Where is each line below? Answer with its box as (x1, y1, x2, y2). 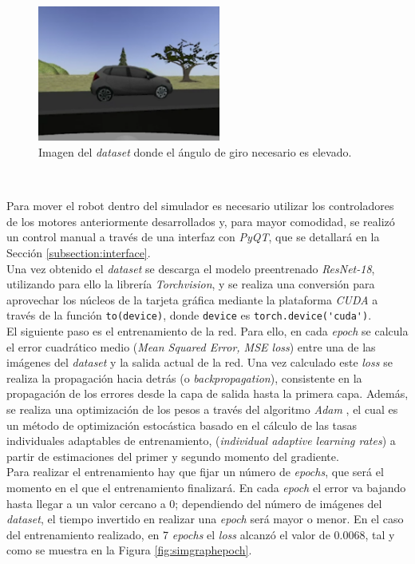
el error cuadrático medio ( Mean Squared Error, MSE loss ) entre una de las (6, 338, 376, 355)
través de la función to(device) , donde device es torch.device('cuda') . (6, 307, 372, 324)
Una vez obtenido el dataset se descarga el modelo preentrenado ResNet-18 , (6, 260, 375, 276)
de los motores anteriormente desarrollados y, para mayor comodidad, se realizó (6, 212, 395, 229)
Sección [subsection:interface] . (6, 244, 151, 261)
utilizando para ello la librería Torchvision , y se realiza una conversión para (6, 276, 375, 292)
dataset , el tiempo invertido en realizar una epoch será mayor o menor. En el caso (6, 510, 404, 527)
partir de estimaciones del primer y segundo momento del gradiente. (6, 447, 339, 464)
